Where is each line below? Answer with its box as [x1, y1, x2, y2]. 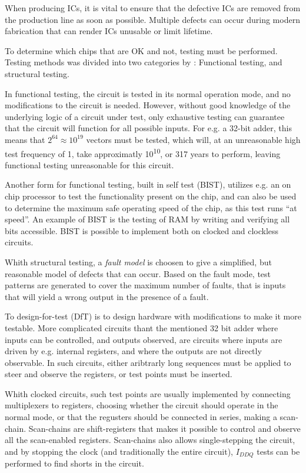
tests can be [257, 445, 300, 457]
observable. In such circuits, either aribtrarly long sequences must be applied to [5, 356, 291, 368]
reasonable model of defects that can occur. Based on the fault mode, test [5, 267, 271, 279]
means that [5, 133, 45, 145]
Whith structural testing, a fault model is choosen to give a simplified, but [5, 255, 272, 268]
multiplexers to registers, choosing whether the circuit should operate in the [5, 399, 278, 411]
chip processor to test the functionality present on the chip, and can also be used [5, 189, 297, 202]
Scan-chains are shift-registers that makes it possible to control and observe [28, 422, 301, 434]
